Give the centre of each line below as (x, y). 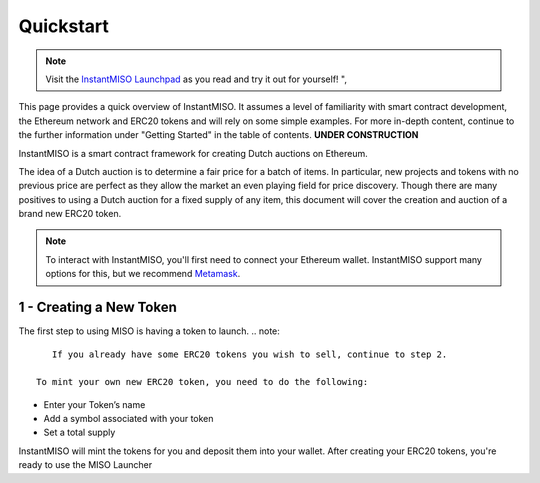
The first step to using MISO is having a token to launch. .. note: (149, 331)
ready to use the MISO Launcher (85, 465)
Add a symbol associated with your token (128, 419)
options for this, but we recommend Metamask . (143, 274)
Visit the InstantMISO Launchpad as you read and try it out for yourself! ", (196, 79)
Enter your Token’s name (94, 404)
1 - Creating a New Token (97, 307)
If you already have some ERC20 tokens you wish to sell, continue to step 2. (249, 354)
